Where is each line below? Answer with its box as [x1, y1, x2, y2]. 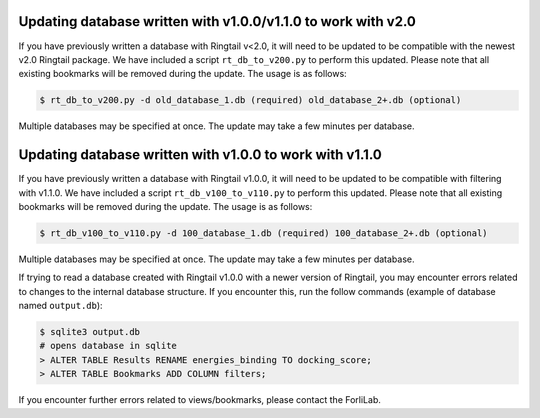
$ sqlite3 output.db [39, 326, 140, 338]
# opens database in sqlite [39, 340, 177, 352]
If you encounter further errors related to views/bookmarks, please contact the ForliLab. [18, 394, 382, 406]
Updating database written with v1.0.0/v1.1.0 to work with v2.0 [18, 13, 417, 30]
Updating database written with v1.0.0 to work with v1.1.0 [18, 146, 382, 164]
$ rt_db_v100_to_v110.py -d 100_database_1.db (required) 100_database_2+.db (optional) [39, 227, 489, 239]
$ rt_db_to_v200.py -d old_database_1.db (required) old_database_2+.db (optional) [39, 95, 462, 106]
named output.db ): [18, 300, 104, 312]
